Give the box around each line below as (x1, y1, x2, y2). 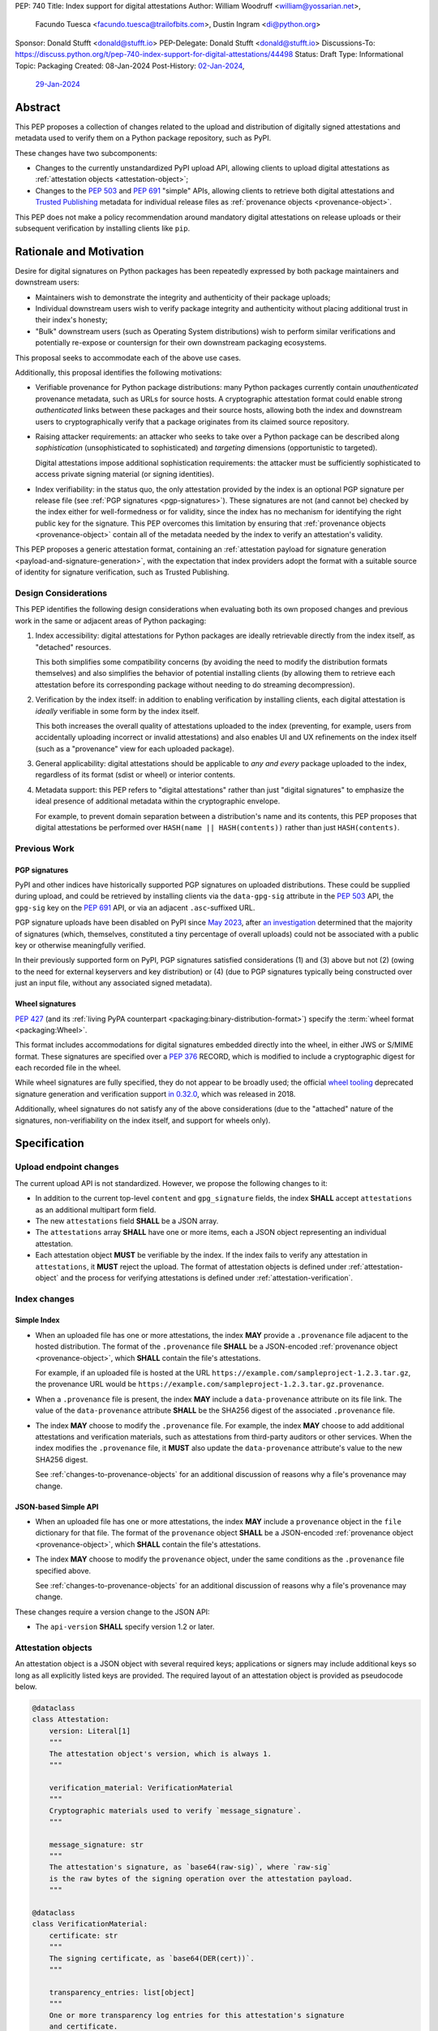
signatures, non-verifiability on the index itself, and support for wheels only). (15, 1115, 271, 1125)
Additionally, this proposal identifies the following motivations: (15, 368, 222, 378)
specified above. (35, 1565, 92, 1575)
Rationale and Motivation (15, 245, 144, 258)
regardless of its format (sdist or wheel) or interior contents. (35, 770, 235, 780)
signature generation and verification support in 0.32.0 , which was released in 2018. (15, 1089, 296, 1098)
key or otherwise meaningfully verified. (15, 940, 146, 950)
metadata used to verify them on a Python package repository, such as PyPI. (15, 133, 272, 143)
